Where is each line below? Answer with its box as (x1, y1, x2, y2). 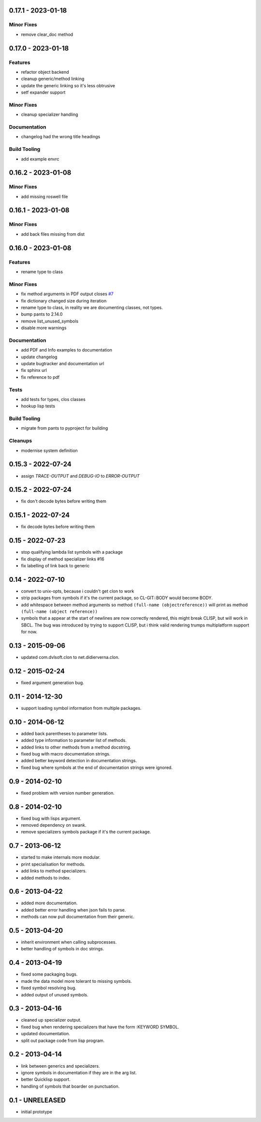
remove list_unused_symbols (21, 318, 79, 324)
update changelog (21, 354, 58, 360)
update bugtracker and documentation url (21, 361, 104, 366)
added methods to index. (21, 875, 71, 881)
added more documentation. (21, 900, 78, 906)
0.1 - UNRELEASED (9, 1096, 66, 1104)
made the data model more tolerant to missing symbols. (21, 978, 132, 984)
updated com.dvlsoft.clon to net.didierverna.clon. (21, 655, 120, 660)
